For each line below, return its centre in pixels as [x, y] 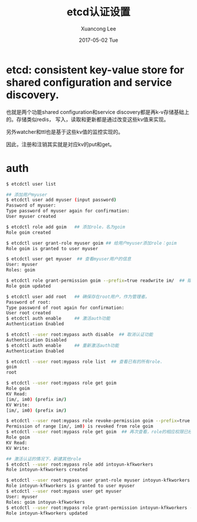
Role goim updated [28, 286]
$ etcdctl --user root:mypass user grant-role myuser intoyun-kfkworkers [98, 480]
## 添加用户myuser [27, 194]
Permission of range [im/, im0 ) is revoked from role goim [80, 426]
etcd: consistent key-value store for [95, 70]
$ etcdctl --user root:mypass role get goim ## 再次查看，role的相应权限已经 [99, 432]
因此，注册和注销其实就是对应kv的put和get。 [61, 144]
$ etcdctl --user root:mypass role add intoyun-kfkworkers [80, 464]
